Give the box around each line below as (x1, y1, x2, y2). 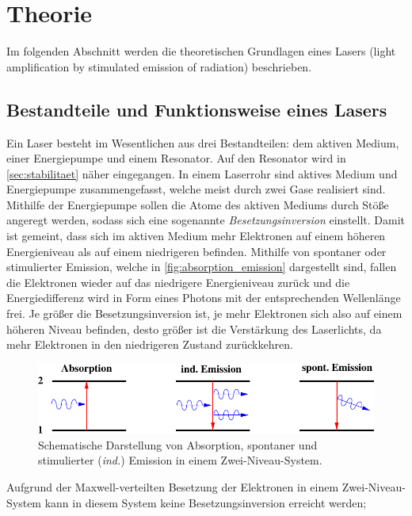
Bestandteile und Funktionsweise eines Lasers (6, 97, 387, 121)
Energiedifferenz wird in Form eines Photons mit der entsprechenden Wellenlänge (6, 289, 401, 306)
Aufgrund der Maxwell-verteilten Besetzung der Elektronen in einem (6, 479, 339, 495)
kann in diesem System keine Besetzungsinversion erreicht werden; (44, 494, 367, 510)
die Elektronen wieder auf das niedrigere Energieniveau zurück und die (6, 273, 350, 290)
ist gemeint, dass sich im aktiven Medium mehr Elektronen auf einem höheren (6, 227, 386, 244)
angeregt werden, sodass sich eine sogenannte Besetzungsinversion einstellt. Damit (6, 212, 406, 228)
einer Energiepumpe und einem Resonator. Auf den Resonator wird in (6, 150, 346, 166)
